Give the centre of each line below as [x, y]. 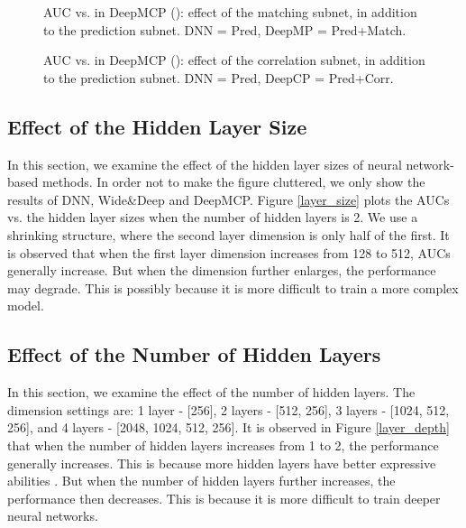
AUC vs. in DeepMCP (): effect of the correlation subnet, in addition [234, 60]
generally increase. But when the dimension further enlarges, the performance [222, 270]
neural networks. [53, 516]
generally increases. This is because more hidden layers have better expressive [222, 463]
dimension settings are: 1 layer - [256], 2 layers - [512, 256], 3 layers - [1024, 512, [228, 409]
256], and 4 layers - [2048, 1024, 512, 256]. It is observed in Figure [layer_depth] [228, 427]
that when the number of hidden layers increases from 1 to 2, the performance [223, 445]
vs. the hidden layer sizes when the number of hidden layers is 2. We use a [213, 217]
